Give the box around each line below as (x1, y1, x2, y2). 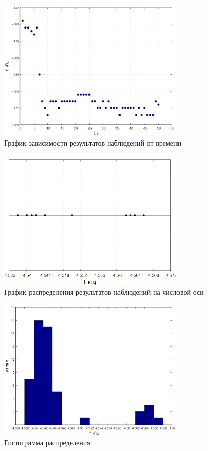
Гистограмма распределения (4, 437, 91, 447)
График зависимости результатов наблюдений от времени (4, 137, 182, 148)
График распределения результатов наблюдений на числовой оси (4, 286, 204, 297)
